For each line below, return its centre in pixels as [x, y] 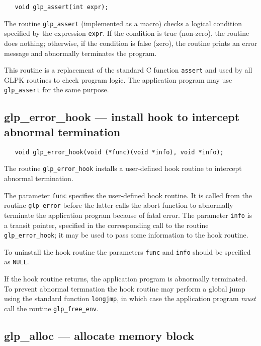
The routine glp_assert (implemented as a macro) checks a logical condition [123, 23]
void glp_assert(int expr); [62, 7]
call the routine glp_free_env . [51, 308]
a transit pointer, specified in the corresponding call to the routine [106, 225]
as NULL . [17, 262]
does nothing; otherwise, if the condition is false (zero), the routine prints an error [131, 43]
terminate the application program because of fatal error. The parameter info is [128, 215]
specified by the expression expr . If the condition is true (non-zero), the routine [127, 33]
